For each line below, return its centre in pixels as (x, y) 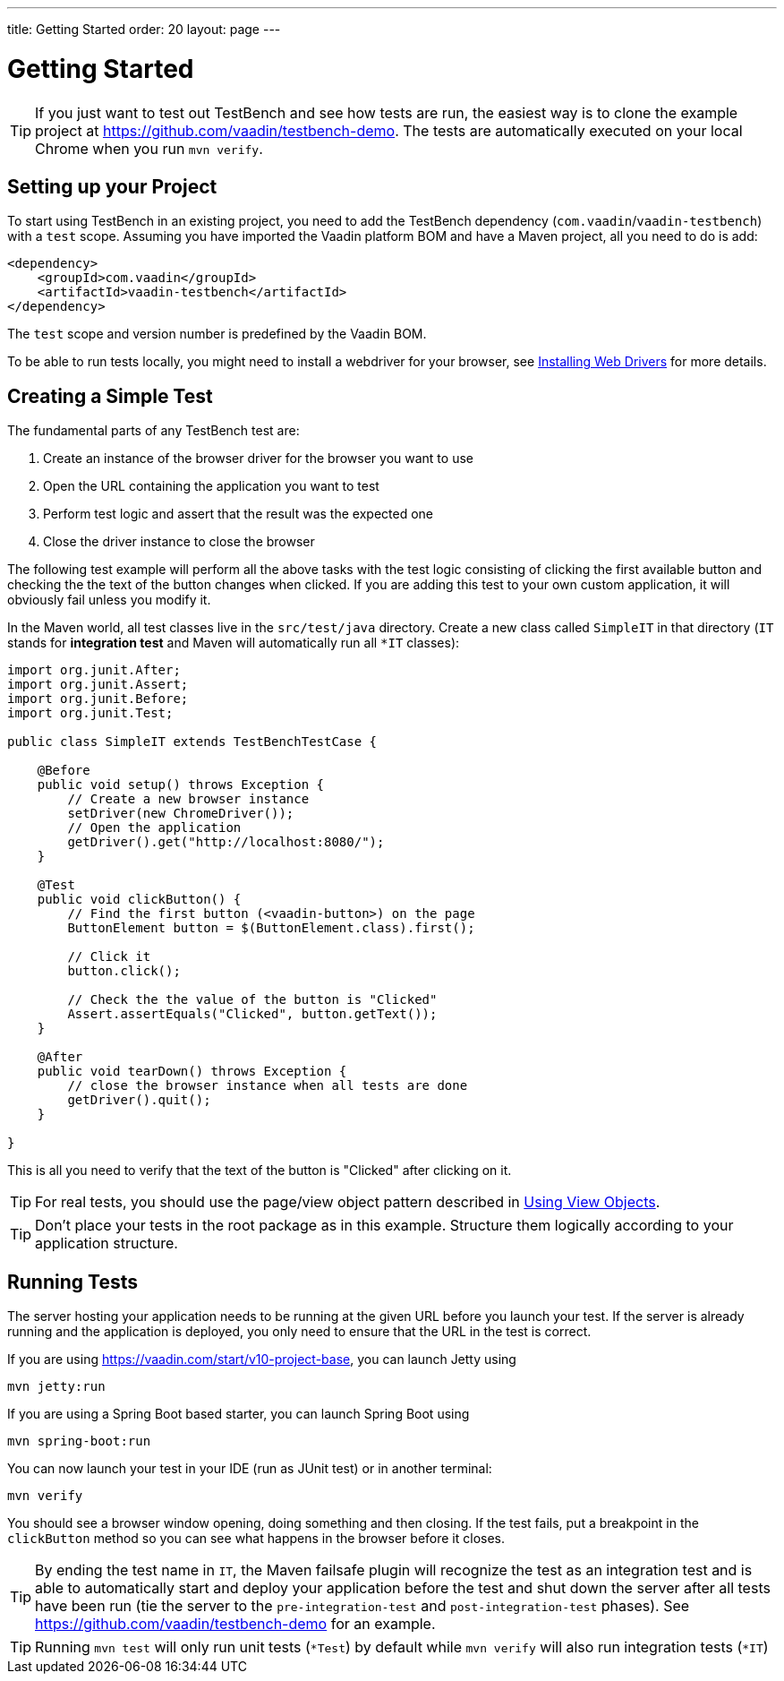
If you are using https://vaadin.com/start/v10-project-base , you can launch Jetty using (262, 1359)
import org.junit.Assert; (98, 685)
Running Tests (72, 1282)
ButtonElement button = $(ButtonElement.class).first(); (271, 928)
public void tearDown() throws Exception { (192, 1072)
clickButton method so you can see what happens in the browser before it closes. (256, 1539)
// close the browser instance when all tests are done (268, 1086)
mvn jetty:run (56, 1387)
